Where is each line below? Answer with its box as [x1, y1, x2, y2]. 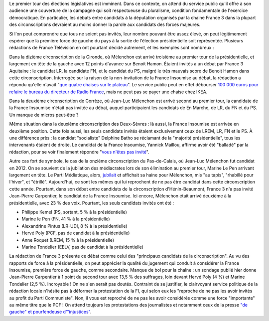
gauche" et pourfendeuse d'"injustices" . [9, 309, 92, 315]
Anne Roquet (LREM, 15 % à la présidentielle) [21, 237, 115, 243]
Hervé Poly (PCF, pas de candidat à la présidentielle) [21, 230, 130, 236]
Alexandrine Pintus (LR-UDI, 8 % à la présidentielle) [21, 223, 128, 229]
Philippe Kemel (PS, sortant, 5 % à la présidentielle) [21, 209, 127, 215]
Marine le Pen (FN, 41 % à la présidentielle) [21, 216, 110, 222]
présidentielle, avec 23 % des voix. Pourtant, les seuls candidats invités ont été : [9, 200, 174, 206]
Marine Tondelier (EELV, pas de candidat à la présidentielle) [21, 244, 144, 250]
